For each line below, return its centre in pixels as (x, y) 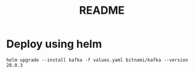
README (102, 10)
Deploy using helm (54, 44)
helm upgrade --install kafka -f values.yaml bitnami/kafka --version (97, 60)
